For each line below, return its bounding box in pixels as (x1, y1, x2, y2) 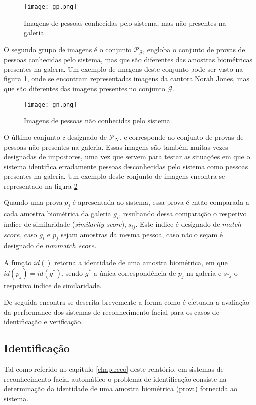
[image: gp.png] (24, 3, 77, 10)
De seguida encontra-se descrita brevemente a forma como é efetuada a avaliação (4, 297, 249, 307)
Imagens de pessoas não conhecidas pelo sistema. (24, 115, 172, 126)
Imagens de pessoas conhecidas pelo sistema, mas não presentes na (24, 17, 226, 28)
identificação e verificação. (4, 316, 83, 327)
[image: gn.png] (24, 101, 77, 108)
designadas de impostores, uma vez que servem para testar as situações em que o (4, 151, 250, 162)
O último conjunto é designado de (4, 132, 107, 142)
